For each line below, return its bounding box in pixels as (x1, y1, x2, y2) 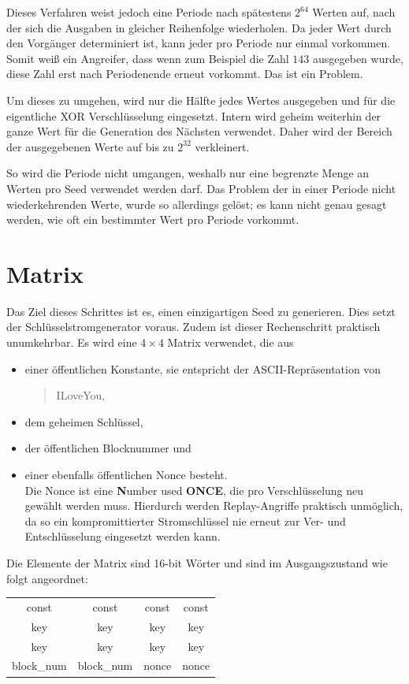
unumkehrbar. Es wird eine (6, 334, 137, 351)
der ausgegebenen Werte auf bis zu (6, 138, 174, 154)
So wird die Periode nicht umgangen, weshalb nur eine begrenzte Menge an (6, 165, 370, 181)
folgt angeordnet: (6, 570, 88, 586)
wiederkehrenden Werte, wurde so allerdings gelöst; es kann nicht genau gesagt (6, 195, 387, 212)
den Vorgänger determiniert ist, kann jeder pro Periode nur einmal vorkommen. (6, 35, 391, 51)
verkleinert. (195, 138, 250, 154)
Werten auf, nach (312, 4, 396, 20)
